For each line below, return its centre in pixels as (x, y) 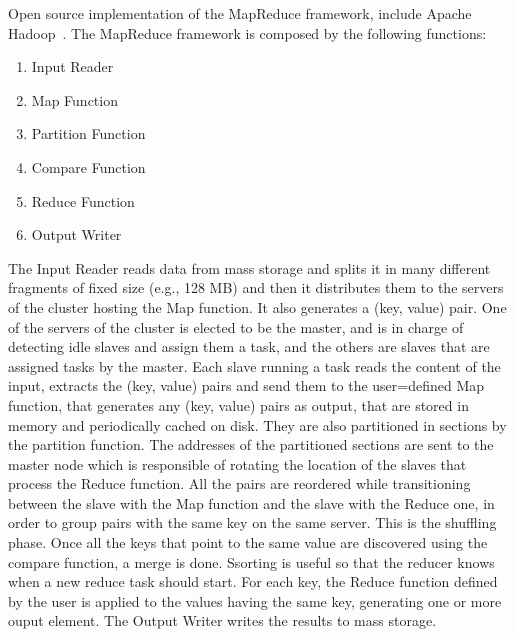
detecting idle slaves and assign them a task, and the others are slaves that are (249, 346)
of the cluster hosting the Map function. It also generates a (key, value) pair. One (257, 306)
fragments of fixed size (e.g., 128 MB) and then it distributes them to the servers (256, 287)
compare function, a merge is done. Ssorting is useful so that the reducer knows (251, 561)
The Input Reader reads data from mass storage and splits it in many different (249, 267)
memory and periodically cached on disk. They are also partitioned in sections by (257, 424)
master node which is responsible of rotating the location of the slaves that (237, 463)
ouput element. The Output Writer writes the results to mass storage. (222, 620)
